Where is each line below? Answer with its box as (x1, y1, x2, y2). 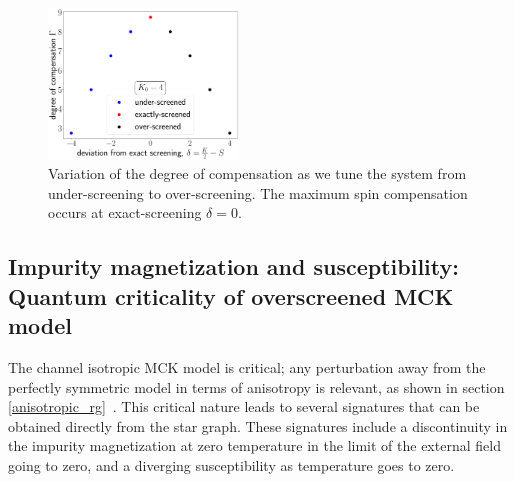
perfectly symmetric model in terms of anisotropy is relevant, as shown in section (8, 376, 505, 397)
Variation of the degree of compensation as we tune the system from (48, 163, 467, 184)
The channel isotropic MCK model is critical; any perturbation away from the (8, 357, 486, 378)
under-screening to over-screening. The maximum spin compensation (48, 182, 468, 203)
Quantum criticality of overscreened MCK (8, 280, 454, 311)
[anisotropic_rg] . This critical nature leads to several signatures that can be (8, 396, 480, 417)
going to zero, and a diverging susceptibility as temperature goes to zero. (8, 454, 455, 475)
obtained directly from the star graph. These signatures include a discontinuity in (8, 415, 508, 436)
